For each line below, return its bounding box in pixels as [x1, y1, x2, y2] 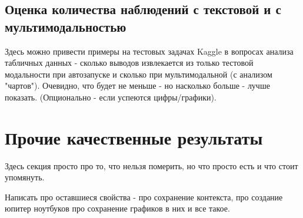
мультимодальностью [5, 17, 126, 35]
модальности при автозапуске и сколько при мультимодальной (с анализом [5, 68, 272, 80]
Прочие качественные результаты [5, 125, 263, 149]
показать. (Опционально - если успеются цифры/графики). [5, 90, 217, 103]
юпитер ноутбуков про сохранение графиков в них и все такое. [5, 202, 230, 214]
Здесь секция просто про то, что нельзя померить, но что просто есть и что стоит [5, 159, 298, 172]
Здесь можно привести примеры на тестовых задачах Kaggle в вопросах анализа [5, 45, 294, 57]
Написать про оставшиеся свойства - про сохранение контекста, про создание [5, 190, 283, 203]
